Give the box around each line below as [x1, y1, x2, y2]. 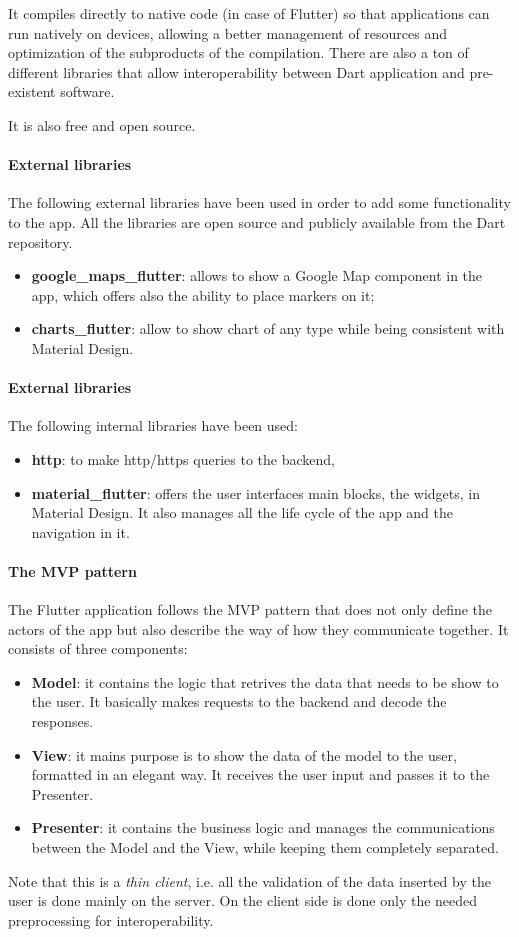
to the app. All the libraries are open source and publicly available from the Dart [8, 211, 506, 232]
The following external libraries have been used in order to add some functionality [8, 192, 511, 213]
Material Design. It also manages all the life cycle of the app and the [31, 502, 454, 523]
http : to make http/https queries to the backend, [31, 448, 335, 469]
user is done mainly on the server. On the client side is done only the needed [8, 890, 478, 911]
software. [60, 81, 115, 102]
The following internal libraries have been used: [8, 415, 299, 436]
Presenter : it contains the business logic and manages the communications [31, 817, 495, 838]
